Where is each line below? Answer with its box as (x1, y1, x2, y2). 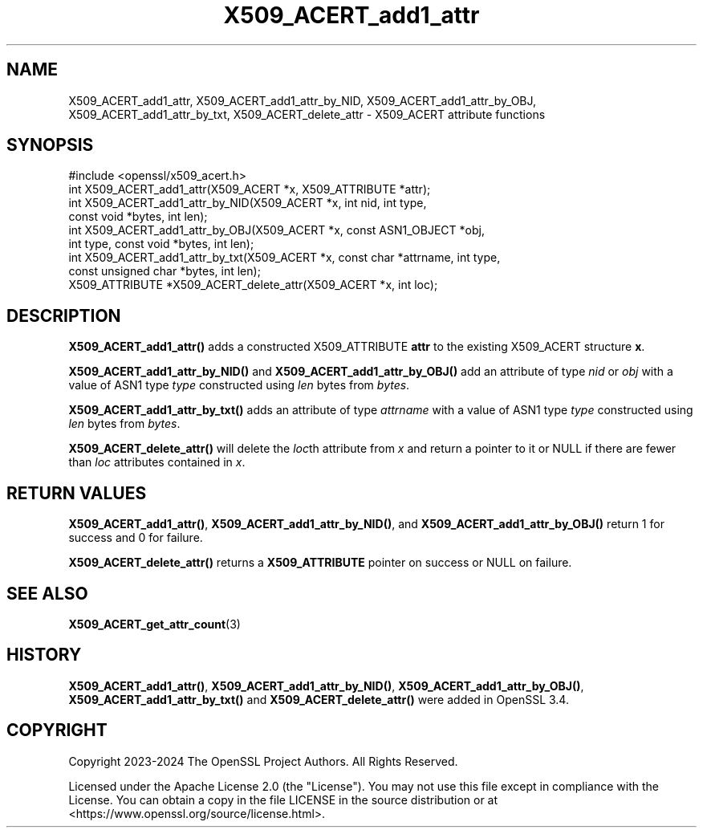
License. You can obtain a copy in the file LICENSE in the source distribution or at (68, 792, 498, 807)
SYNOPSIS (6, 135, 94, 156)
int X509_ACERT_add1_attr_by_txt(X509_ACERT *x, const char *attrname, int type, (68, 250, 501, 265)
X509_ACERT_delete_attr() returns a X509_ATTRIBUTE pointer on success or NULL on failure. (68, 555, 572, 570)
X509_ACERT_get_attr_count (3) (68, 616, 241, 631)
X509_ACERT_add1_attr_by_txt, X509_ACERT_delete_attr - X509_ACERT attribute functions (68, 107, 546, 121)
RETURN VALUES (6, 482, 147, 503)
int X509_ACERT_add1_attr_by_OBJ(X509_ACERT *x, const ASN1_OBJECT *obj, (68, 223, 485, 238)
